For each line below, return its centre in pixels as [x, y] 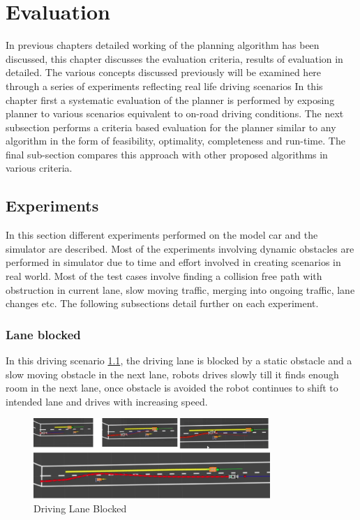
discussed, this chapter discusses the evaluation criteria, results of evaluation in [174, 58]
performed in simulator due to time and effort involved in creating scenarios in [173, 262]
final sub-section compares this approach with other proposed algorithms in [167, 154]
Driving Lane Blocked [80, 508]
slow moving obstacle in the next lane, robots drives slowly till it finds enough [172, 374]
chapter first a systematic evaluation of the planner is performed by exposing [170, 99]
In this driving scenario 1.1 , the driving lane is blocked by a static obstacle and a [179, 361]
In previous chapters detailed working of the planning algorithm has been [163, 45]
